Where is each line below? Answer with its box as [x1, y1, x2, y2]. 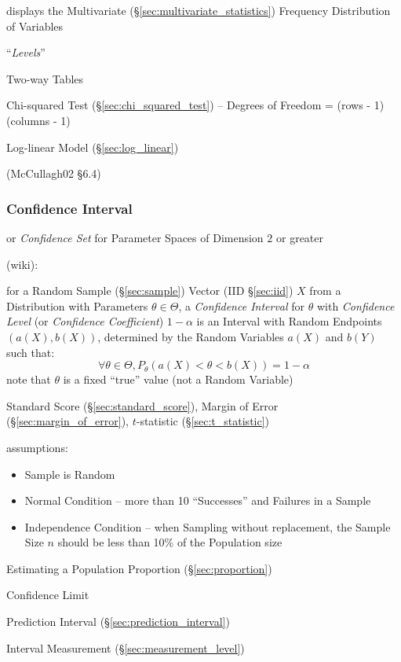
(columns [6, 112, 50, 128]
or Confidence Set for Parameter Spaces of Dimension [6, 229, 264, 245]
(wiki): [6, 256, 38, 272]
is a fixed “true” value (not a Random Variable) [63, 371, 293, 388]
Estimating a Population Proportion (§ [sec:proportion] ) [6, 560, 272, 576]
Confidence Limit [6, 587, 89, 603]
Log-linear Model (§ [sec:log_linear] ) [6, 138, 179, 155]
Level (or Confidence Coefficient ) [6, 313, 164, 329]
